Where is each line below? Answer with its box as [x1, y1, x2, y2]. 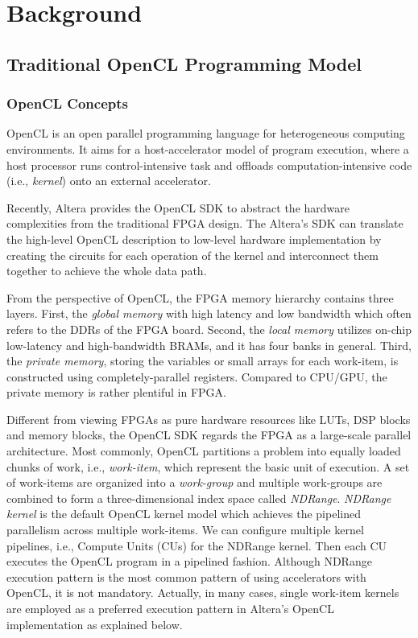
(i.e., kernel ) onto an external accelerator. [6, 172, 211, 189]
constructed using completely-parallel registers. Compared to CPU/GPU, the [6, 368, 387, 385]
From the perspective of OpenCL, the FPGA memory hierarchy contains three [6, 289, 394, 306]
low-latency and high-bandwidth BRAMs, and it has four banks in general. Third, [6, 336, 412, 353]
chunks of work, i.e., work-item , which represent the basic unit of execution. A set [6, 458, 410, 475]
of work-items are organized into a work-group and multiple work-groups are [6, 474, 383, 491]
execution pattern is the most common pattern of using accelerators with [6, 568, 366, 585]
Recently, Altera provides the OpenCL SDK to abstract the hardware [6, 199, 350, 216]
